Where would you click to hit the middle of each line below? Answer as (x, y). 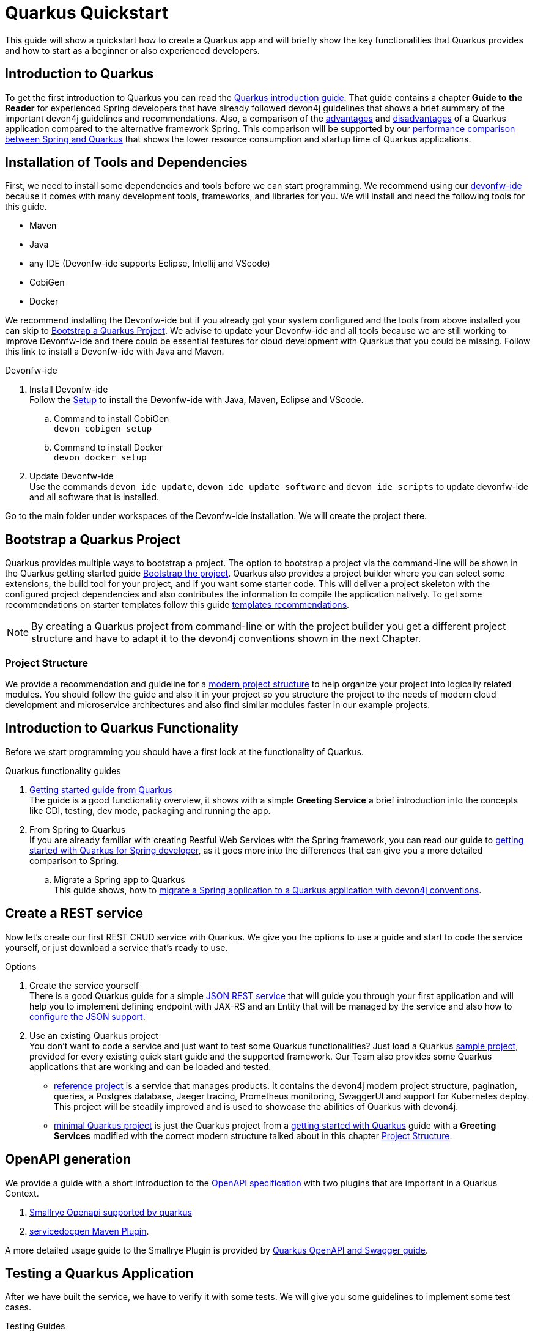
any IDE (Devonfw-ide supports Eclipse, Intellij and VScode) (150, 264)
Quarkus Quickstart (87, 13)
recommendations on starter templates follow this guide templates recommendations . (177, 605)
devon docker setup (100, 458)
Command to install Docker (109, 448)
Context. (22, 1193)
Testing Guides (35, 1326)
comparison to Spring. (74, 860)
